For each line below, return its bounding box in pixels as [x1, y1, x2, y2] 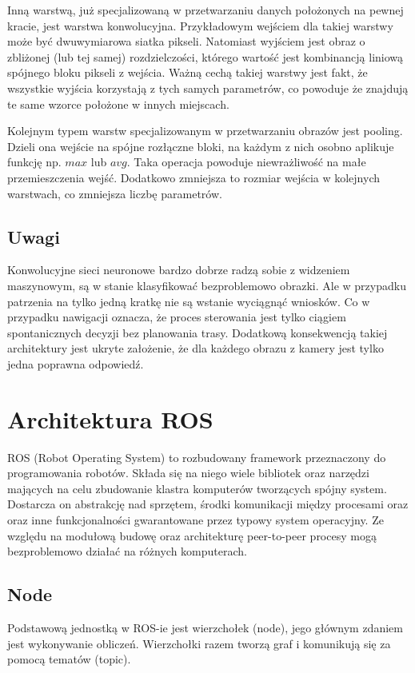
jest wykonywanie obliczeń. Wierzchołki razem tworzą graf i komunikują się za [7, 635, 391, 651]
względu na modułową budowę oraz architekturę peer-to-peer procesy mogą [7, 527, 377, 544]
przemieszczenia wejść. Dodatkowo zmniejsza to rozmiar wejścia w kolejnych [7, 169, 381, 185]
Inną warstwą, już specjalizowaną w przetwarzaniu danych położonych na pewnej [7, 2, 404, 18]
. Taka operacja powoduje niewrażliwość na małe [126, 153, 366, 170]
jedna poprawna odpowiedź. [7, 355, 144, 372]
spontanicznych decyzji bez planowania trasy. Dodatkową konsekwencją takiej [7, 324, 388, 340]
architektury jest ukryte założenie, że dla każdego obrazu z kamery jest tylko [7, 340, 384, 356]
